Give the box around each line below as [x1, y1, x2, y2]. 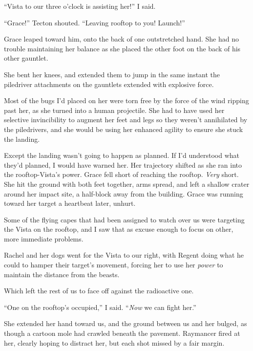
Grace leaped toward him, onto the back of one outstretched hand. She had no [4, 34, 239, 44]
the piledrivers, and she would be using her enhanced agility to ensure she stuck [4, 124, 243, 134]
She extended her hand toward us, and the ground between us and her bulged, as [4, 318, 247, 329]
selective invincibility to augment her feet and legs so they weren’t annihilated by [4, 114, 248, 125]
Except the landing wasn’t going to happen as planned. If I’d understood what [4, 150, 239, 160]
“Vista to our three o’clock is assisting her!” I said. [4, 1, 156, 11]
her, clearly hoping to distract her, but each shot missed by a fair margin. [4, 337, 225, 348]
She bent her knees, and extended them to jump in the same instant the [4, 69, 220, 79]
